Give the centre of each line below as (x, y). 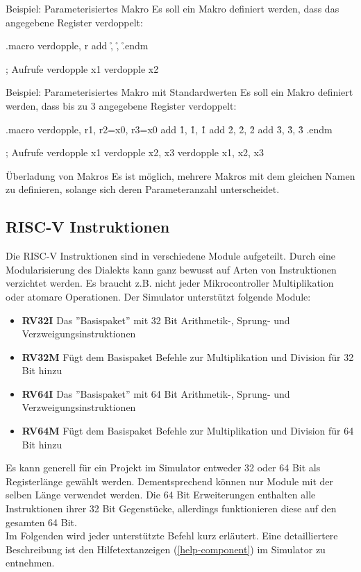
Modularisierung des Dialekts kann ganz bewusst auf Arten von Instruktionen (171, 269)
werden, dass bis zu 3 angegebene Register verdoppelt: (121, 105)
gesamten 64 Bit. (41, 522)
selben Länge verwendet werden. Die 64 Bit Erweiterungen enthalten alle (161, 495)
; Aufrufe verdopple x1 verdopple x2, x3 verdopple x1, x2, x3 (135, 152)
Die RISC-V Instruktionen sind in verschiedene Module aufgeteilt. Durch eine (171, 256)
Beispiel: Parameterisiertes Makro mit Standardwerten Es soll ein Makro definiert (179, 92)
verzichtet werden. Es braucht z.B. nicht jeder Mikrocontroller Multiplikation (170, 283)
